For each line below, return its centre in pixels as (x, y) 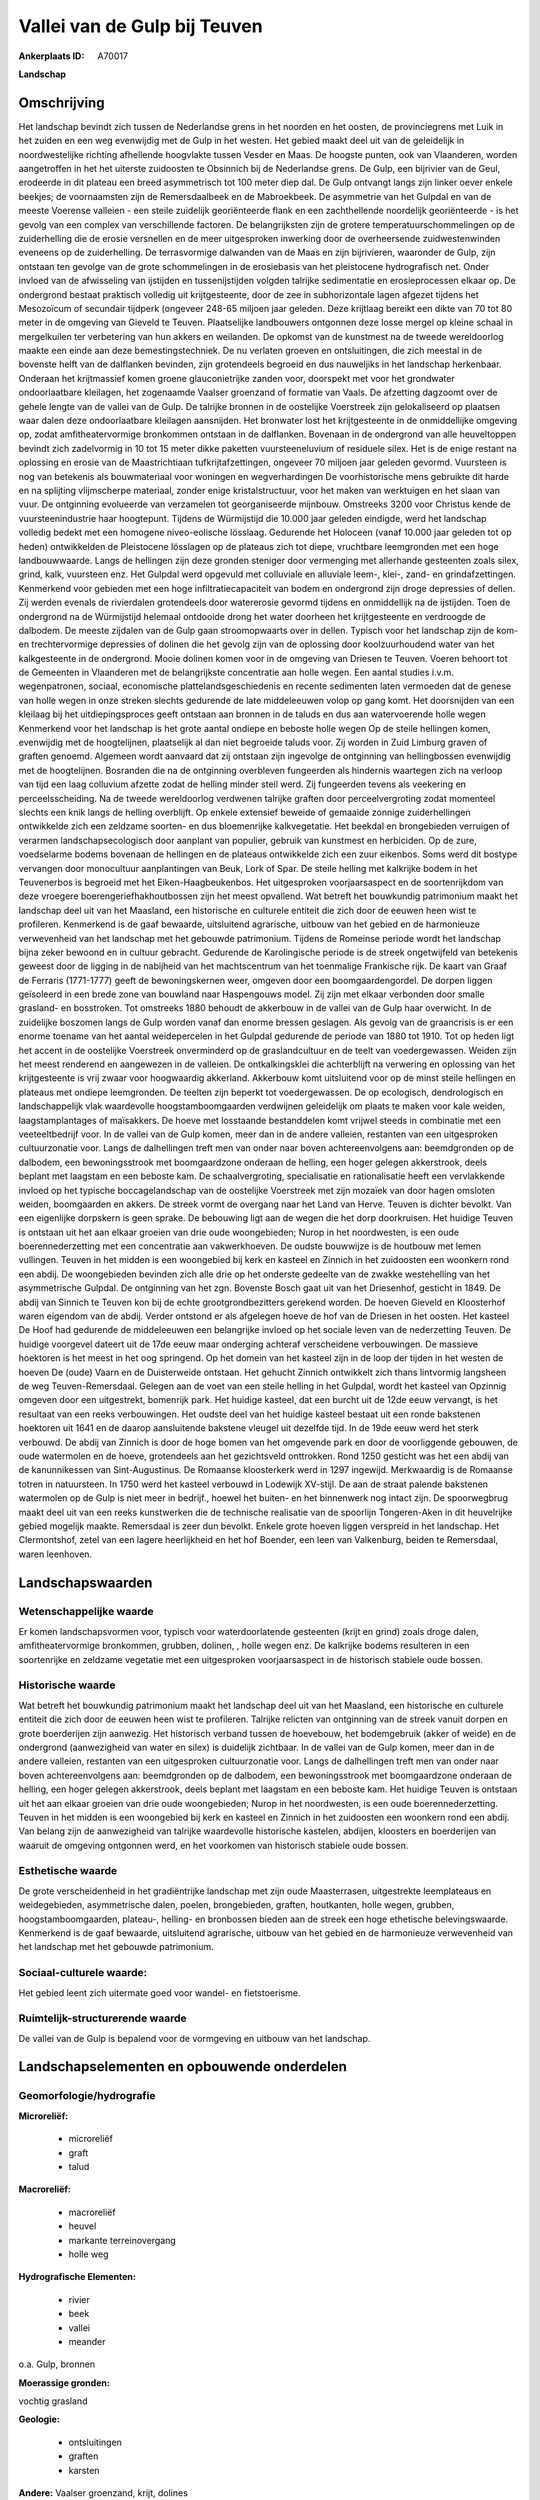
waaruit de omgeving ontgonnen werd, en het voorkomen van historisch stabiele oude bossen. (213, 1845)
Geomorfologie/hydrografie (87, 2096)
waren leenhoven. (55, 1554)
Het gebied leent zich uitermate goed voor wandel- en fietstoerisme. (159, 1992)
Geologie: (39, 2419)
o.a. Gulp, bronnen (56, 2364)
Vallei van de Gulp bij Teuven (141, 26)
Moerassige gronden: (64, 2382)
